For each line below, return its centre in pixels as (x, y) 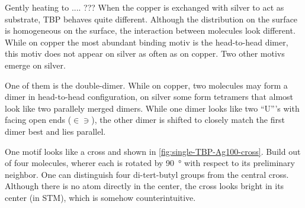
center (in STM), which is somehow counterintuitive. (100, 197)
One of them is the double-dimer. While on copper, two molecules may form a (146, 85)
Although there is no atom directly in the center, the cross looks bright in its (145, 186)
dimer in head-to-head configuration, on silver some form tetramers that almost (149, 97)
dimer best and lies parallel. (55, 131)
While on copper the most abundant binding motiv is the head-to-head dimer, (147, 42)
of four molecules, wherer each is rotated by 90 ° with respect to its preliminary (150, 163)
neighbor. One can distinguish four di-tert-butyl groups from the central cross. (147, 174)
